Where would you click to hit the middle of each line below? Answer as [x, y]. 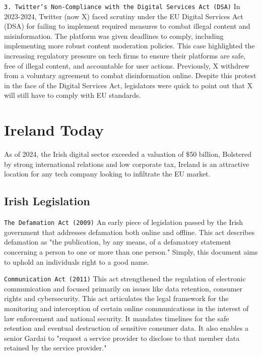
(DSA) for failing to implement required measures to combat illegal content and [127, 26]
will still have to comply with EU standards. [73, 95]
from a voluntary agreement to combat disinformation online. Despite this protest [130, 75]
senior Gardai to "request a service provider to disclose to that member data [122, 338]
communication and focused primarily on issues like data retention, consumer [123, 288]
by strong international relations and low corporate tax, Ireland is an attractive [127, 164]
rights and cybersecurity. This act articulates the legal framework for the [116, 298]
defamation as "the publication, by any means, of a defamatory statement [118, 242]
